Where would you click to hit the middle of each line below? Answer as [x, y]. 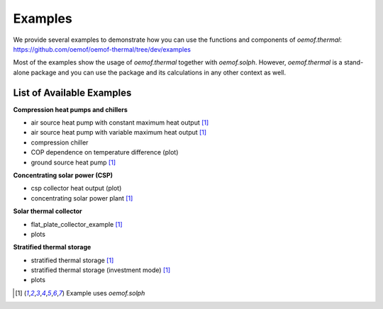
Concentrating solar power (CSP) [63, 175]
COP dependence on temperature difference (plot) [105, 152]
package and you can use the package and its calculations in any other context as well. [159, 72]
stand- [354, 62]
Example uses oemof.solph [106, 293]
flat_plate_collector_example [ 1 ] [77, 224]
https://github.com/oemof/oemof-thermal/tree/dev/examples [102, 49]
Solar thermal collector [48, 211]
